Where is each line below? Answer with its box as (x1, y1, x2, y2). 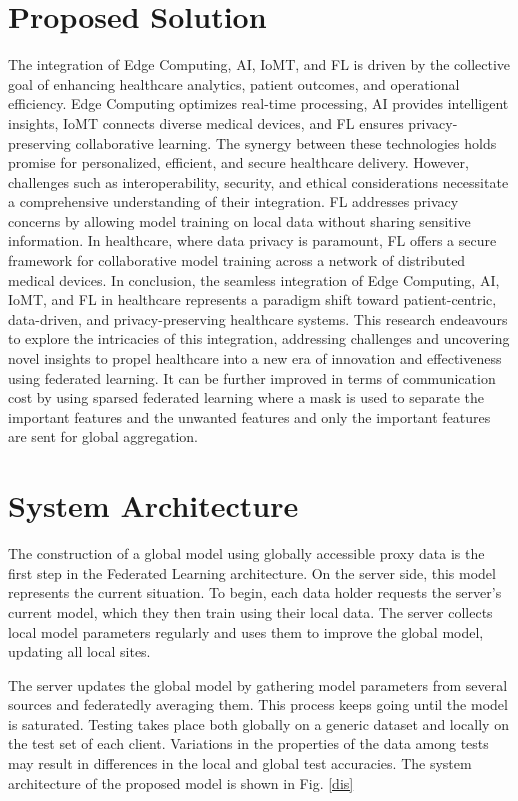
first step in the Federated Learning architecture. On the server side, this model (8, 562, 496, 583)
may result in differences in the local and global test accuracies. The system (8, 753, 472, 774)
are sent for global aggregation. (8, 426, 198, 447)
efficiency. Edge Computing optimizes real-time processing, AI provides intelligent (8, 93, 509, 114)
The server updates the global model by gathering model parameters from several (8, 674, 508, 695)
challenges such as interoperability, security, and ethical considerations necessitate (8, 171, 509, 192)
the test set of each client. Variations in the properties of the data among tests (8, 733, 489, 754)
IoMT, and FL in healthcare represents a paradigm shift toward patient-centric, (8, 289, 497, 310)
